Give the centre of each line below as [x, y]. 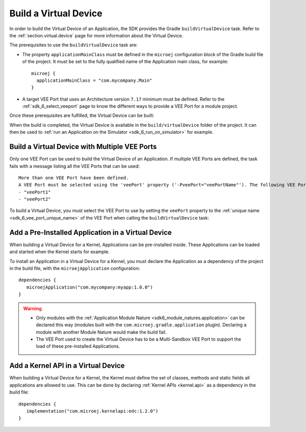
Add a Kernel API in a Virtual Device [67, 366]
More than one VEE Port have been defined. [74, 178]
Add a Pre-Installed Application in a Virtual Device [91, 232]
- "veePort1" [35, 192]
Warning [32, 308]
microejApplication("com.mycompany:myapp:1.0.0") [90, 287]
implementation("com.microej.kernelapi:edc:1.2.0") [92, 411]
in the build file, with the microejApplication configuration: [75, 268]
